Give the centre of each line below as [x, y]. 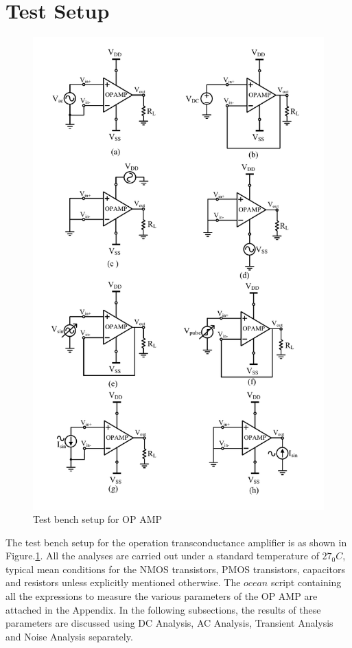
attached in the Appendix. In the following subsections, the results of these [163, 609]
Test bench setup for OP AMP [98, 519]
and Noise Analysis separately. [69, 636]
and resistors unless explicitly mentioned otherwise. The [123, 582]
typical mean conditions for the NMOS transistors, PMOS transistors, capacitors [175, 569]
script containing [306, 582]
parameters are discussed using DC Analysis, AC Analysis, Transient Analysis [169, 623]
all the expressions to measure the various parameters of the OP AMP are [162, 596]
